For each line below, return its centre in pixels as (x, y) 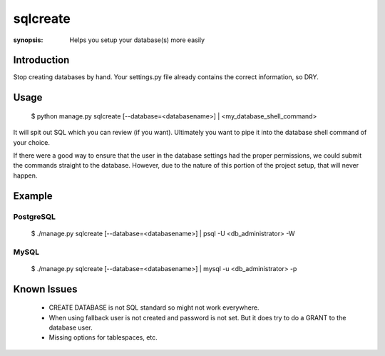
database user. (71, 327)
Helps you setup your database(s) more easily (137, 40)
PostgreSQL (35, 216)
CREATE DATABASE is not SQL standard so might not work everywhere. (154, 307)
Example (33, 196)
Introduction (41, 60)
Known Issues (45, 289)
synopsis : (28, 40)
